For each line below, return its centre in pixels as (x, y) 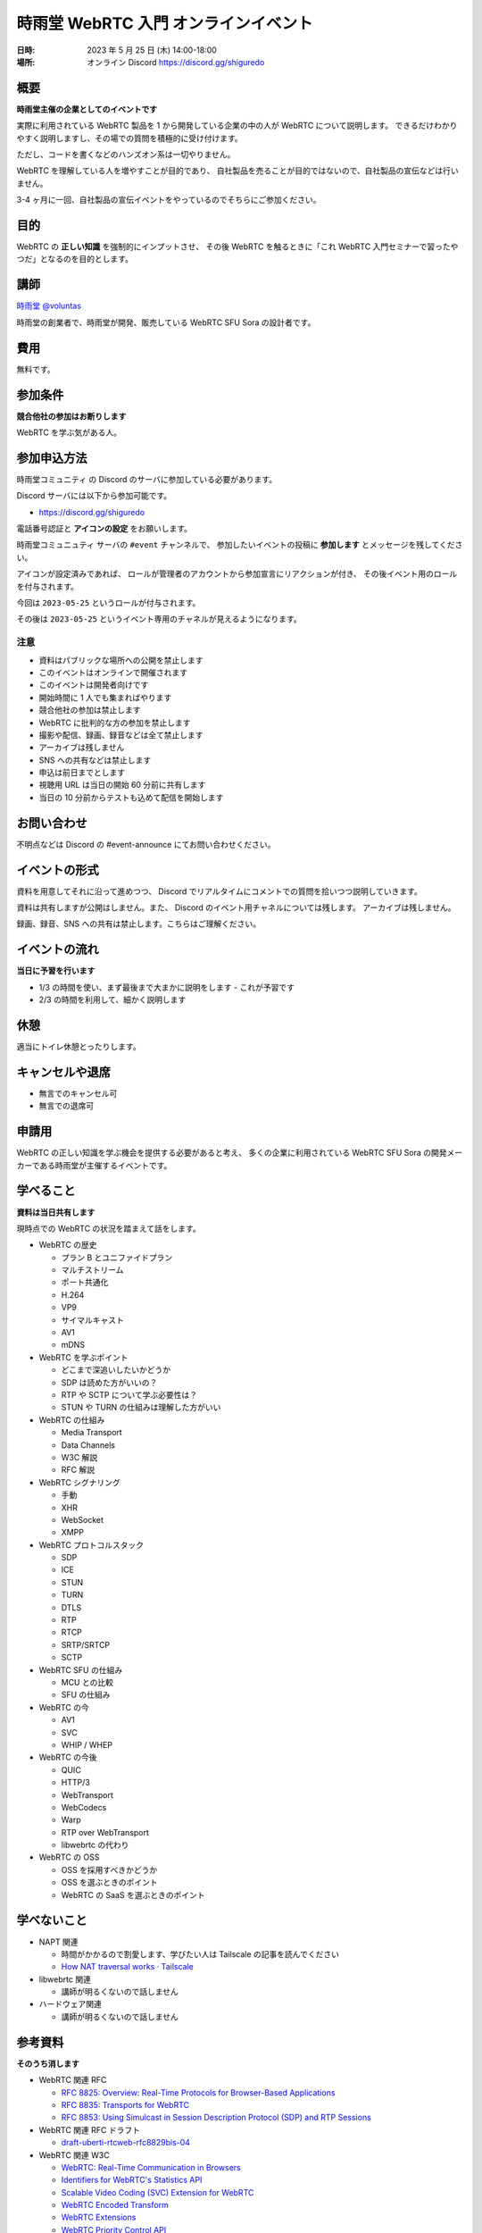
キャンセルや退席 (63, 1072)
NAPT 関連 (59, 1942)
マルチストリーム (92, 1270)
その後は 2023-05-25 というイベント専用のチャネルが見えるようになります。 (159, 619)
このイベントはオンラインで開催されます (113, 672)
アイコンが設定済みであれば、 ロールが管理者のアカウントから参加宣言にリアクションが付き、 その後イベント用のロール (237, 574)
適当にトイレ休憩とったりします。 (79, 1047)
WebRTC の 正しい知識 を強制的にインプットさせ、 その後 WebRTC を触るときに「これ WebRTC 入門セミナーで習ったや (237, 247)
